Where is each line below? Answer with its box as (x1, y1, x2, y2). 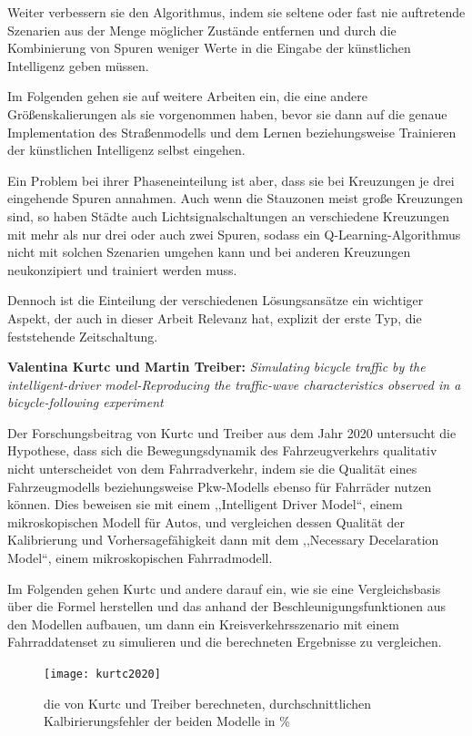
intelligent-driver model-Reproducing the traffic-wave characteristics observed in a (7, 374, 461, 394)
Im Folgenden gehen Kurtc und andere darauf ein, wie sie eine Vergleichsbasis (7, 578, 441, 598)
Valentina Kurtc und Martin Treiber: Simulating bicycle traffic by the (7, 357, 426, 376)
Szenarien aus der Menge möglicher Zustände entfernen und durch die (7, 20, 397, 39)
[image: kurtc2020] (44, 668, 161, 680)
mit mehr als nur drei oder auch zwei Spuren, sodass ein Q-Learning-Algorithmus (7, 224, 461, 243)
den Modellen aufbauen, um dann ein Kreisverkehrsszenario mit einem (7, 614, 399, 633)
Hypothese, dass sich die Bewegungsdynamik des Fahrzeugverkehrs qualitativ (7, 441, 437, 460)
